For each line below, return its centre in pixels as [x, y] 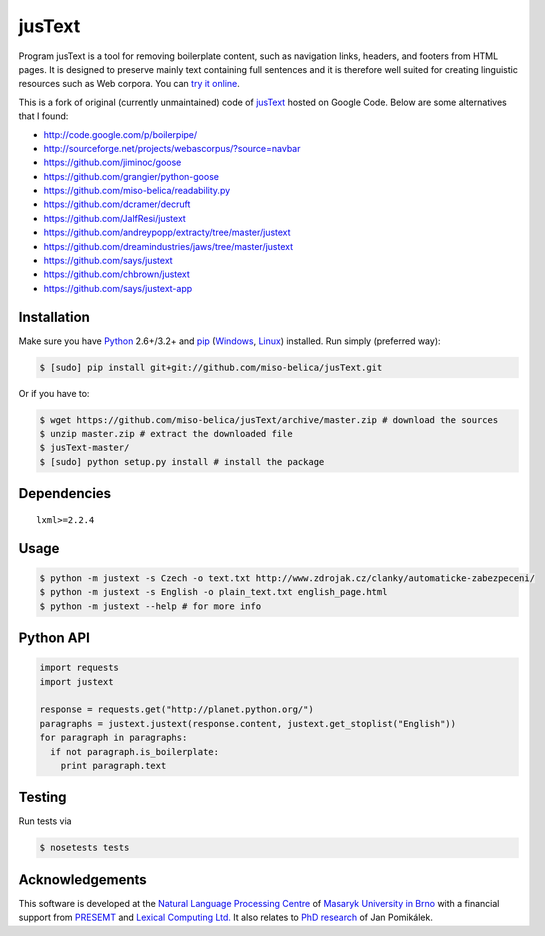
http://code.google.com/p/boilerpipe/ [120, 134]
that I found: [43, 116]
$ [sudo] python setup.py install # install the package [182, 461]
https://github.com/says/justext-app [118, 288]
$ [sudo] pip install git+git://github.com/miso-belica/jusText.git [211, 367]
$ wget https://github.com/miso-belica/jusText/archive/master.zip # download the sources [269, 419]
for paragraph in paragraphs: [113, 738]
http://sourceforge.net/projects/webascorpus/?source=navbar [172, 148]
